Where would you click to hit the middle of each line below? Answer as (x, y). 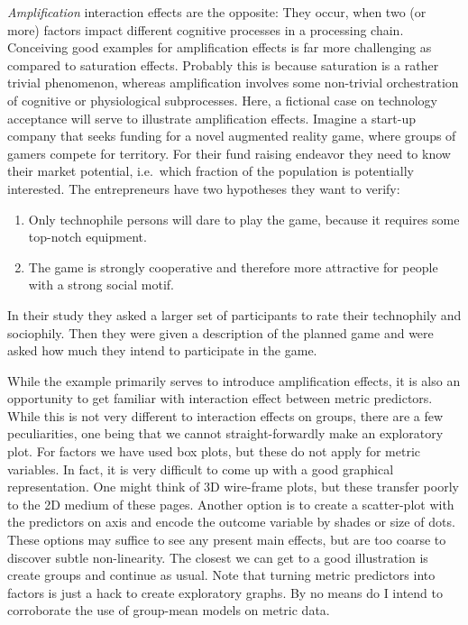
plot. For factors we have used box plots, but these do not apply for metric (214, 451)
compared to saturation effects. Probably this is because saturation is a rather (223, 64)
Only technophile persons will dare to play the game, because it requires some (244, 219)
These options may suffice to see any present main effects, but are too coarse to (227, 540)
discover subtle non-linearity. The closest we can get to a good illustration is (218, 557)
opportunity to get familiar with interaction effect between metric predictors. (220, 398)
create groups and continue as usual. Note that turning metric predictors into (221, 575)
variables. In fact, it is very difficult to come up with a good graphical (201, 469)
